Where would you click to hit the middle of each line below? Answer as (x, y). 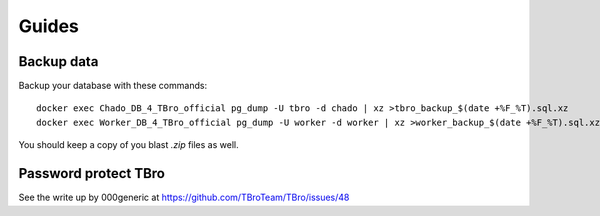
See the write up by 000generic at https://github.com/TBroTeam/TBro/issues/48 (184, 197)
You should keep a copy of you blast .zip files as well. (128, 145)
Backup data (58, 61)
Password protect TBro (91, 173)
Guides (49, 26)
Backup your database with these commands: (113, 86)
